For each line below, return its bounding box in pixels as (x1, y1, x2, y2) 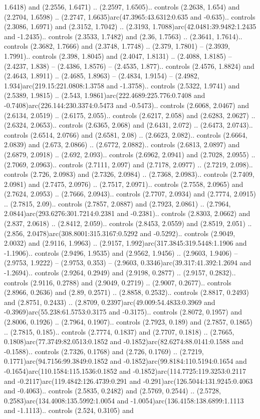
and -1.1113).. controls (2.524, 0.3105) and (4, 405, 134, 415)
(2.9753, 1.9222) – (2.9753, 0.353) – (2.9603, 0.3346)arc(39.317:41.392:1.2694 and (4, 257, 251, 268)
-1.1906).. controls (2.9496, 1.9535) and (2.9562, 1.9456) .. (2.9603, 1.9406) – (4, 247, 238, 258)
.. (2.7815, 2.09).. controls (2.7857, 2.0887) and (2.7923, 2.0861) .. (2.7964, (4, 198, 231, 208)
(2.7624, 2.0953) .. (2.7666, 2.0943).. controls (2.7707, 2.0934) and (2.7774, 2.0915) (4, 188, 256, 199)
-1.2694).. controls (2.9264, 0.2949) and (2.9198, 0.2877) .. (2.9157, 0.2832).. (4, 267, 236, 278)
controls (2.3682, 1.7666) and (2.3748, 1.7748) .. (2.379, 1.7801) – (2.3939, (4, 41, 230, 51)
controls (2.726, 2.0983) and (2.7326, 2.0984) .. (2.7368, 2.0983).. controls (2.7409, (4, 169, 254, 179)
